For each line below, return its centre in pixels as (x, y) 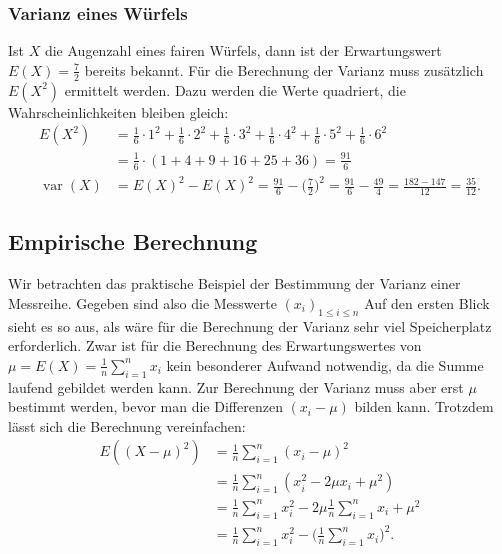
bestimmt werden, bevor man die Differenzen (145, 406)
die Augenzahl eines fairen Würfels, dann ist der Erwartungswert (243, 50)
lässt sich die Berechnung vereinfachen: (127, 425)
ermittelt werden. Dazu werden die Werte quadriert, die (235, 89)
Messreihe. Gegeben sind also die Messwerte (142, 302)
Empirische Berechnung (133, 241)
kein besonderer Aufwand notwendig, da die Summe (325, 364)
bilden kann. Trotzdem (424, 406)
